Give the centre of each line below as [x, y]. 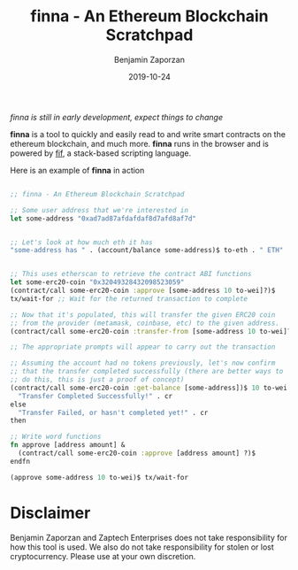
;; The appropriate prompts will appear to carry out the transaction [143, 347]
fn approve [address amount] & [68, 445]
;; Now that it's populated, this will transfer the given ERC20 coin [143, 315]
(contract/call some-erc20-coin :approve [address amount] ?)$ [137, 453]
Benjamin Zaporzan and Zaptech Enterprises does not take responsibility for [149, 537]
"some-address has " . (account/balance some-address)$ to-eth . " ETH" [147, 250]
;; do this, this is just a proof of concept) [97, 380]
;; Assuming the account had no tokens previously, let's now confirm [143, 363]
